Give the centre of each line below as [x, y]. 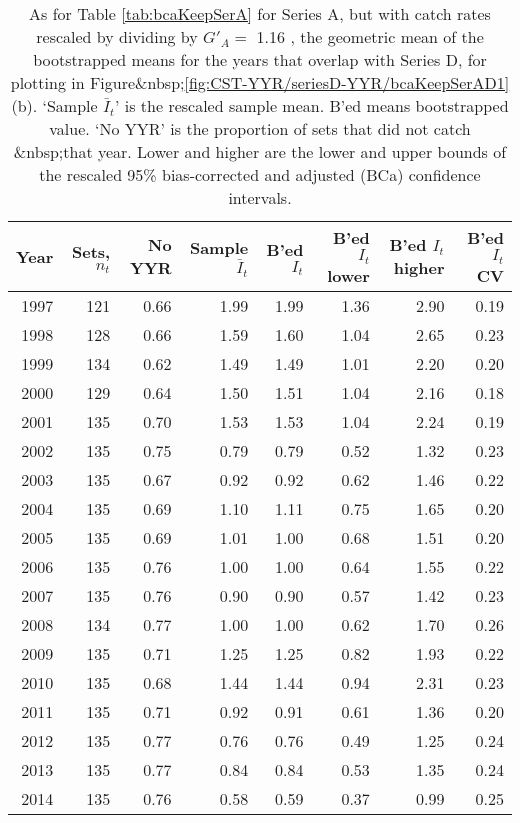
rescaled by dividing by [117, 36]
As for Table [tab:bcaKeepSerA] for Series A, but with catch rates [260, 13]
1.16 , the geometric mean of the [370, 36]
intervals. [260, 197]
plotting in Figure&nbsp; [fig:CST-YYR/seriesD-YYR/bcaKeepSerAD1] [260, 82]
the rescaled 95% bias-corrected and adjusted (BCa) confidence [260, 174]
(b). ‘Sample [54, 105]
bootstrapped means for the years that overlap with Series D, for [260, 59]
